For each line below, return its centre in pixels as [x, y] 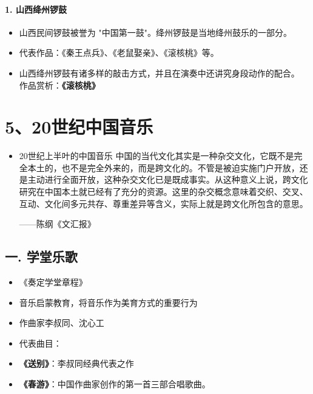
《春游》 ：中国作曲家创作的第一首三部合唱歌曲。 [115, 384]
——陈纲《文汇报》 [57, 224]
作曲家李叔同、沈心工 [62, 323]
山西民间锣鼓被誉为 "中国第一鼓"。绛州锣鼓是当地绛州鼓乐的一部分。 [155, 32]
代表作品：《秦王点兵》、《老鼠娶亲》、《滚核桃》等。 [119, 53]
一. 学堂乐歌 [41, 256]
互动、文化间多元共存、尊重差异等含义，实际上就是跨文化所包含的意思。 [163, 203]
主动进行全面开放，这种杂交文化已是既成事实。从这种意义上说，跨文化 [168, 179]
